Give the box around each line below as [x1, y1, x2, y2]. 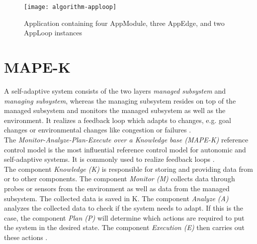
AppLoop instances [24, 27, 83, 38]
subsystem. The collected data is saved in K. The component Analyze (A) [4, 193, 229, 203]
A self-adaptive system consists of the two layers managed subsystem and [4, 85, 226, 96]
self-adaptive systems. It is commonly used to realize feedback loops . [4, 154, 215, 164]
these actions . [4, 232, 48, 242]
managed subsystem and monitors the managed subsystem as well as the [4, 105, 226, 116]
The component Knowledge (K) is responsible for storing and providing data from [4, 163, 253, 174]
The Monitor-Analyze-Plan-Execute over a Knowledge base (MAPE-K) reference [4, 134, 249, 144]
